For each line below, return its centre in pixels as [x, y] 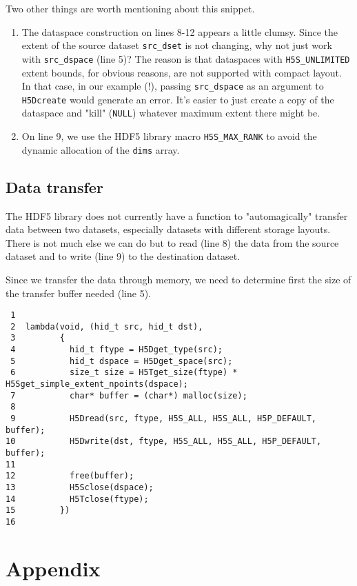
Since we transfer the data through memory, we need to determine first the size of [178, 279]
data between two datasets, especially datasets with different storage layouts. [168, 229]
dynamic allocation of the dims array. [101, 149]
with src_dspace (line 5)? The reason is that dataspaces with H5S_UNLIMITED [186, 58]
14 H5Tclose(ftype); [77, 499]
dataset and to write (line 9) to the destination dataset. [123, 256]
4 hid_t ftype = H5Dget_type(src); [116, 350]
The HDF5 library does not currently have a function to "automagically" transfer [177, 215]
